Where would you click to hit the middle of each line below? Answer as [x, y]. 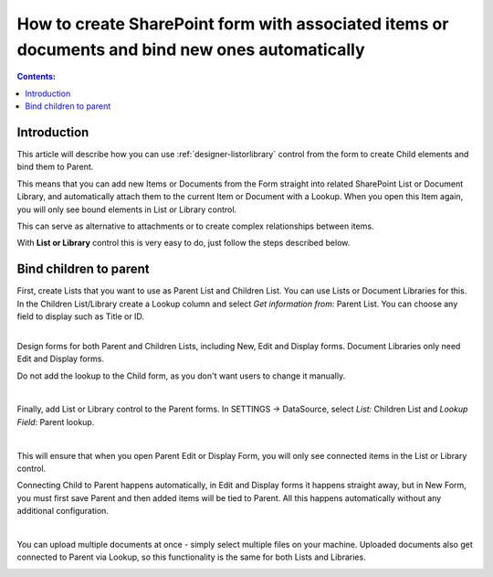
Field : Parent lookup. [56, 422]
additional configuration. [63, 511]
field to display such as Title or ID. [81, 316]
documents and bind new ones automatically [191, 49]
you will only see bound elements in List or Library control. [127, 209]
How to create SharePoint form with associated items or [233, 24]
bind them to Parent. [55, 167]
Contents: [37, 77]
